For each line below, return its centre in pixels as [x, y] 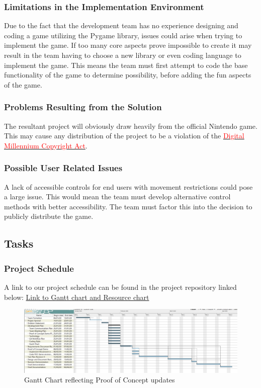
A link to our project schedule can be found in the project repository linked [120, 287]
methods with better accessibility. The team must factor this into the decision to [128, 206]
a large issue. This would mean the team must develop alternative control [117, 197]
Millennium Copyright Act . [46, 145]
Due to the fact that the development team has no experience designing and [121, 25]
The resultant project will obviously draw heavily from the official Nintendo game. [131, 126]
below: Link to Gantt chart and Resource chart [77, 297]
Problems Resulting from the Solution [83, 107]
